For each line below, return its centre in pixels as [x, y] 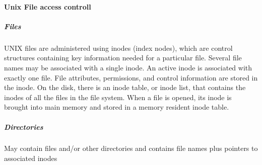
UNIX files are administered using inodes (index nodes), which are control [118, 48]
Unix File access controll [48, 6]
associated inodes [31, 158]
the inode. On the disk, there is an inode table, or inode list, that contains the [125, 87]
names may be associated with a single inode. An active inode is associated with [128, 67]
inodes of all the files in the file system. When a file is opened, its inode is [118, 97]
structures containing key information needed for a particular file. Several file [123, 58]
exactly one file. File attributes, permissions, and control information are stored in [131, 77]
